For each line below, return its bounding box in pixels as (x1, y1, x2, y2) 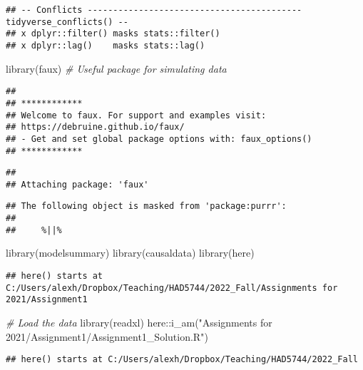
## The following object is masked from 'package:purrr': (6, 201, 287, 212)
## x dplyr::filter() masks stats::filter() (6, 29, 220, 39)
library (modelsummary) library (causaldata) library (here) (6, 245, 255, 260)
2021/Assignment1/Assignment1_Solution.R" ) (6, 329, 208, 344)
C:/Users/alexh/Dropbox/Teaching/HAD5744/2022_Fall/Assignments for (6, 282, 338, 293)
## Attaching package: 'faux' (6, 179, 149, 190)
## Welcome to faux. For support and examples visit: (6, 110, 267, 120)
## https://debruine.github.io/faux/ (6, 122, 185, 133)
